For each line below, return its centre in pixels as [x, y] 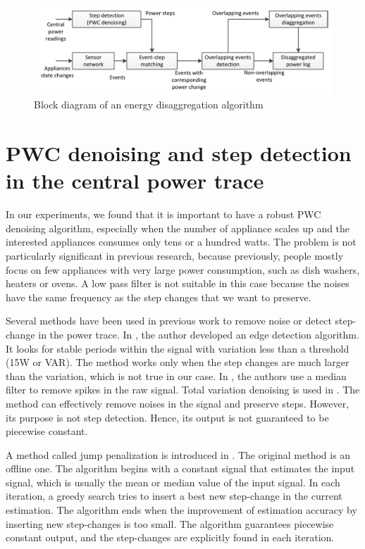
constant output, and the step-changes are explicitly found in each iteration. [170, 537]
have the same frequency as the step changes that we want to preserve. [159, 297]
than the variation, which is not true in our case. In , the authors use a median [176, 376]
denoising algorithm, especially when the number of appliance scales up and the [178, 228]
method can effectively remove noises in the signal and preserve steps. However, [178, 403]
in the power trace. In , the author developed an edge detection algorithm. [199, 334]
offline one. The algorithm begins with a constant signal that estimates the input [180, 468]
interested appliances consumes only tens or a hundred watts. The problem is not [181, 242]
